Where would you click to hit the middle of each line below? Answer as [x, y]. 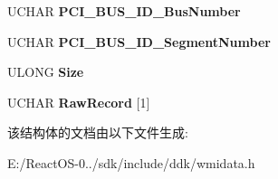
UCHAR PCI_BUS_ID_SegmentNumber [139, 41]
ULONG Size [46, 72]
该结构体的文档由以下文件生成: [98, 132]
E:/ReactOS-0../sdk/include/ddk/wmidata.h [131, 162]
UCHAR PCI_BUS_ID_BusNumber [124, 11]
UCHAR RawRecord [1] [79, 102]
